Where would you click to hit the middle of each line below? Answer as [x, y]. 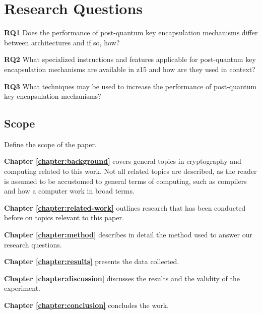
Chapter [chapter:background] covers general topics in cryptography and [123, 161]
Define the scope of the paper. [50, 144]
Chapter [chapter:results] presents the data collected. [92, 261]
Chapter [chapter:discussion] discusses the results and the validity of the [122, 278]
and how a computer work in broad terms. [69, 191]
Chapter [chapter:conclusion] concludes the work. [86, 305]
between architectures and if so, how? [62, 42]
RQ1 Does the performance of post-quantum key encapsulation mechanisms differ [131, 33]
